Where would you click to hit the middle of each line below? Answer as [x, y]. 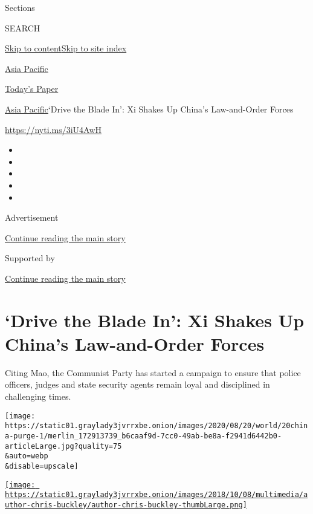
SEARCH [23, 28]
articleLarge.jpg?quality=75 [63, 446]
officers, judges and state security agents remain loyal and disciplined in [137, 384]
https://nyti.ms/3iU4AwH [53, 129]
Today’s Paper [32, 89]
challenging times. [38, 396]
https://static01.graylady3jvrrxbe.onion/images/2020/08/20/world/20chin [156, 426]
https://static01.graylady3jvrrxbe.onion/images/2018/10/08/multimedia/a [156, 495]
